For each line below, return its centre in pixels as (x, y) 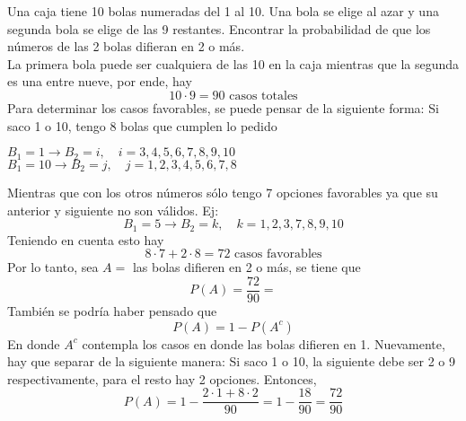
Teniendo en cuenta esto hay (86, 239)
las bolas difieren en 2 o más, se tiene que (246, 267)
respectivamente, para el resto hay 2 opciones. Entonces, (162, 378)
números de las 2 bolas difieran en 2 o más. (126, 46)
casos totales (264, 96)
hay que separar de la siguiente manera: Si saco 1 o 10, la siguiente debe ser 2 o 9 (232, 361)
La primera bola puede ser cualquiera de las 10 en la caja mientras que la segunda (233, 63)
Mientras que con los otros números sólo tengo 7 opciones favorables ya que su (223, 193)
